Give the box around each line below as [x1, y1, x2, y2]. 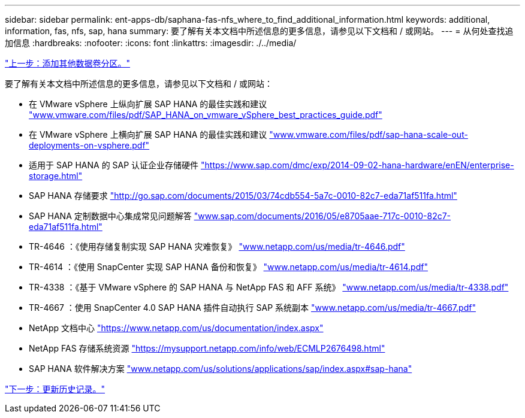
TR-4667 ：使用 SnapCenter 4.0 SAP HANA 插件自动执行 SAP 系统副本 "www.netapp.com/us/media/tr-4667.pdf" [29, 302, 476, 313]
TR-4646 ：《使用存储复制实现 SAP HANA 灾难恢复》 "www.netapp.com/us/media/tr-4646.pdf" [29, 241, 405, 252]
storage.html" [29, 171, 83, 181]
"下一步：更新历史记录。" [5, 384, 105, 394]
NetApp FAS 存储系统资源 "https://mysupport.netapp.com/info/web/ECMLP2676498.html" [29, 343, 385, 353]
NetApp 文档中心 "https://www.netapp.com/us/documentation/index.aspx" [29, 323, 324, 333]
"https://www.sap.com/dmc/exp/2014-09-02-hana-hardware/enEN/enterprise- [201, 160, 514, 170]
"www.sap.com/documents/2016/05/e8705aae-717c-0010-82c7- [194, 211, 451, 221]
